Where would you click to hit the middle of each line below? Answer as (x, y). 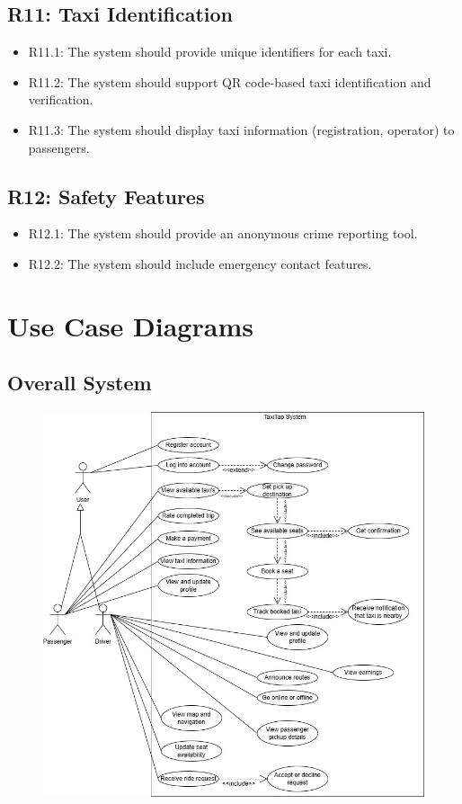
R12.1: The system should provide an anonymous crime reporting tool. (223, 233)
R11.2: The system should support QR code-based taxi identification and (230, 81)
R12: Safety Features (106, 196)
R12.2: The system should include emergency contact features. (200, 263)
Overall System (80, 383)
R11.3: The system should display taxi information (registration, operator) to (241, 129)
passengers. (59, 147)
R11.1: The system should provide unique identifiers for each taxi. (210, 52)
